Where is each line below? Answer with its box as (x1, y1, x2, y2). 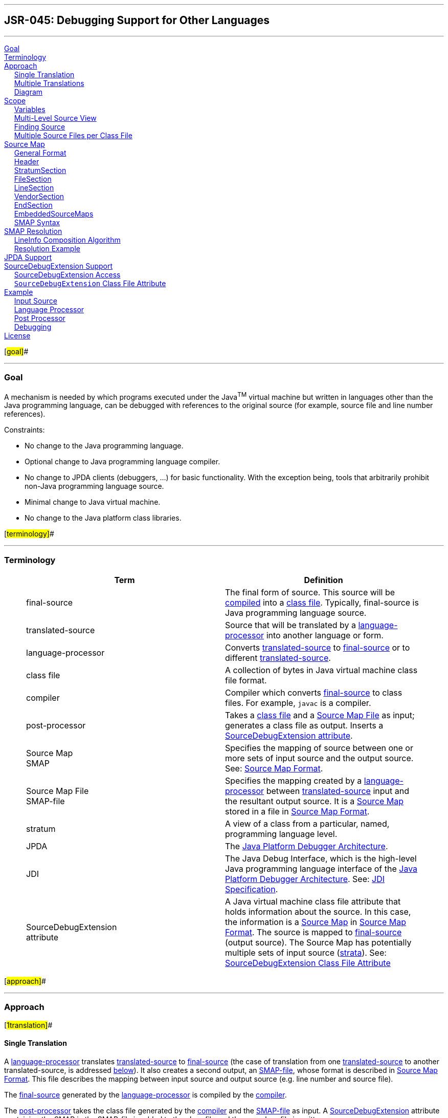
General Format (14, 148, 66, 157)
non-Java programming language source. (25, 482, 164, 491)
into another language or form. (266, 630, 384, 640)
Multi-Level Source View (14, 113, 97, 122)
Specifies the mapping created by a (225, 776, 362, 786)
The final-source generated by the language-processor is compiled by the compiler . (4, 1090, 287, 1099)
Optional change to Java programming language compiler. (25, 457, 220, 466)
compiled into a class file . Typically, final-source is (225, 597, 419, 608)
